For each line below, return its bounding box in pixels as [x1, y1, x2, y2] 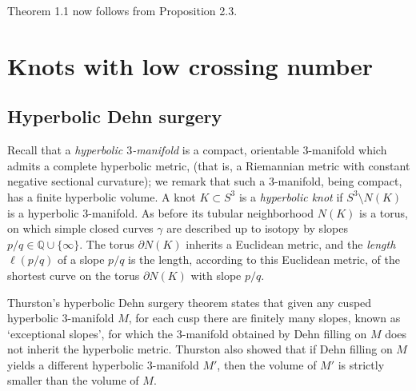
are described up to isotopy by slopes [166, 220, 348, 237]
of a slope [58, 251, 105, 268]
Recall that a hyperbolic [7, 142, 123, 158]
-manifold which [308, 142, 387, 158]
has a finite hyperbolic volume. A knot [7, 188, 196, 205]
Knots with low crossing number [7, 49, 374, 82]
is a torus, [359, 204, 408, 221]
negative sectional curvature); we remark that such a [7, 173, 266, 190]
